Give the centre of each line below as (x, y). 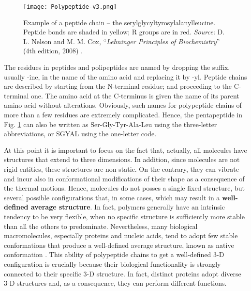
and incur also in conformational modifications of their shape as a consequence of (124, 178)
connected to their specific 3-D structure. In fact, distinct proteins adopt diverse (123, 273)
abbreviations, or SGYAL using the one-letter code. (80, 134)
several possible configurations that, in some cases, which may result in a (112, 197)
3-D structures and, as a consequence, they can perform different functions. (115, 283)
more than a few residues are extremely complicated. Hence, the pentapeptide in (123, 114)
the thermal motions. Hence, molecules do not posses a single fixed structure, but (125, 188)
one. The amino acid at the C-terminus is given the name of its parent (135, 95)
